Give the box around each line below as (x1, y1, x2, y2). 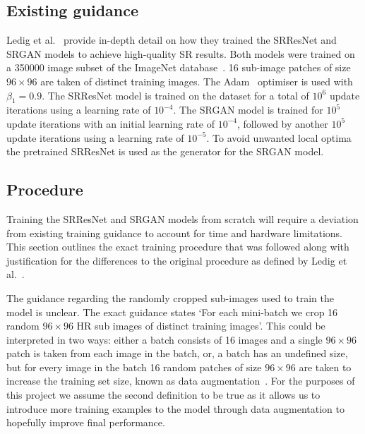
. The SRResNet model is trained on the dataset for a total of (42, 88, 309, 102)
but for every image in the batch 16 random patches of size (6, 359, 262, 374)
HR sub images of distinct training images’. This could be (76, 318, 325, 333)
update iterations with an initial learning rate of (6, 116, 215, 131)
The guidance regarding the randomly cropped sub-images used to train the (6, 290, 335, 305)
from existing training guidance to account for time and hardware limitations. (6, 225, 342, 240)
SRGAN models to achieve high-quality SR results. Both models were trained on (6, 46, 355, 61)
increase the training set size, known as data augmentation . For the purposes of (6, 373, 355, 388)
